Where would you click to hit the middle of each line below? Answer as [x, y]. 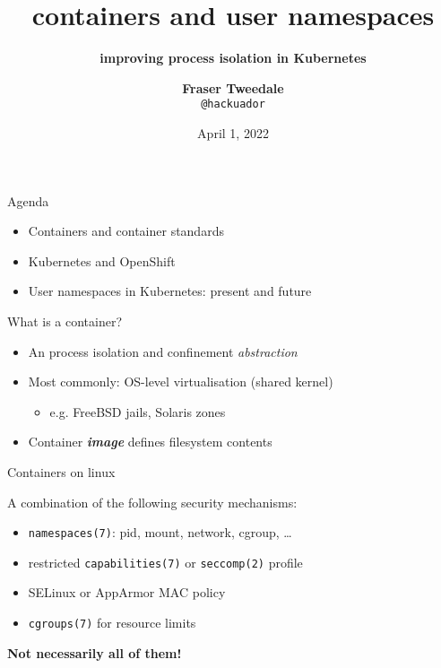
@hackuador [233, 104]
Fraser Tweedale [233, 87]
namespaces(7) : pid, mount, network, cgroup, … [160, 532]
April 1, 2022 [233, 132]
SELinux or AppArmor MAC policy [127, 592]
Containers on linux [61, 471]
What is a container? [65, 321]
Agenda [28, 200]
